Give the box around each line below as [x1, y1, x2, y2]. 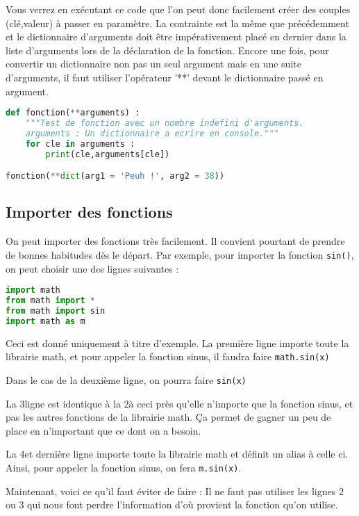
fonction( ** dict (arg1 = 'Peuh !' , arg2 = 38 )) [6, 171, 225, 182]
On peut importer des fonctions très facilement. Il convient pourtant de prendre [6, 234, 345, 248]
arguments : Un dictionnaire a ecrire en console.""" [25, 128, 279, 138]
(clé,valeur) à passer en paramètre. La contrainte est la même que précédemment [6, 15, 349, 30]
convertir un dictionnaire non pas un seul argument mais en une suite [6, 56, 301, 71]
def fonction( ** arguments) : [6, 108, 140, 118]
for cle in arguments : [25, 138, 135, 149]
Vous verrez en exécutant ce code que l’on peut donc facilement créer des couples [6, 2, 351, 16]
